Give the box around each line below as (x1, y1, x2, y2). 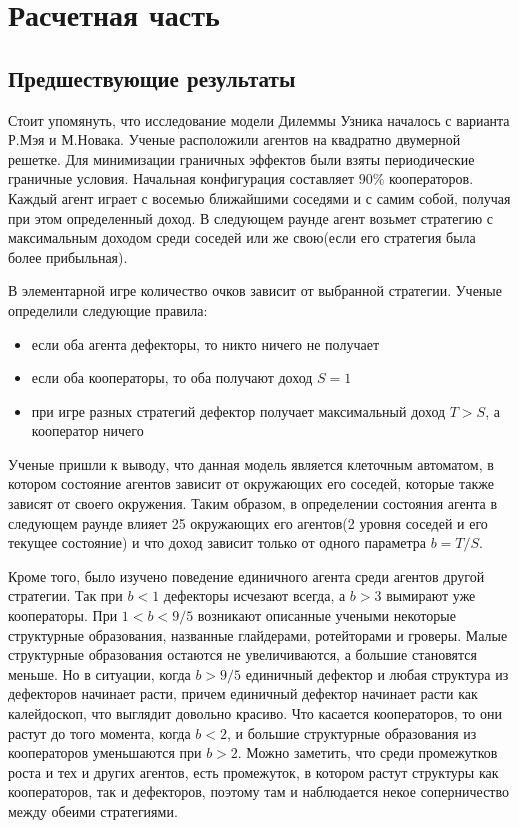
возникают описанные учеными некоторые (197, 605, 456, 626)
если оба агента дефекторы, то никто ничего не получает (31, 333, 379, 354)
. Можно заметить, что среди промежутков (237, 742, 498, 763)
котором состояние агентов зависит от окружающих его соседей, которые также (8, 473, 494, 494)
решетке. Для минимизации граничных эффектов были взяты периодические (8, 148, 475, 169)
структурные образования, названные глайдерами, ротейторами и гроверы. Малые (8, 624, 508, 645)
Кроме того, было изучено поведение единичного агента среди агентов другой (8, 565, 485, 586)
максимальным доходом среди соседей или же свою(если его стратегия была (8, 227, 476, 248)
